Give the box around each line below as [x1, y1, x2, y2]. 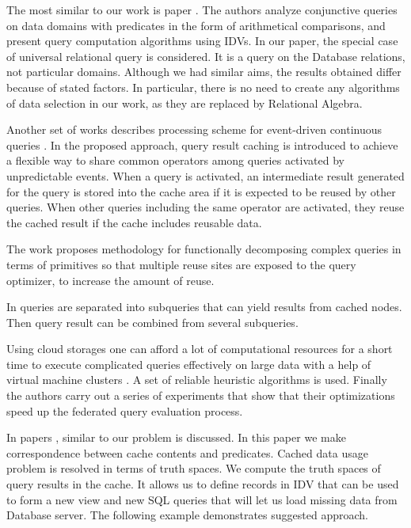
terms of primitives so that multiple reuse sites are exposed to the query [6, 256, 356, 272]
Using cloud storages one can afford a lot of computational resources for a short [6, 340, 393, 357]
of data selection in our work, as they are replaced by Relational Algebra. [6, 94, 363, 111]
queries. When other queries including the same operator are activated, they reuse [6, 199, 405, 215]
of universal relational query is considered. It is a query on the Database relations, [6, 47, 405, 64]
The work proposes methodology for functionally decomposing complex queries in [6, 241, 401, 257]
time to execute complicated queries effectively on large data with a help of [6, 355, 371, 372]
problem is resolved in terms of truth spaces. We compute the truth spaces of [6, 460, 381, 477]
